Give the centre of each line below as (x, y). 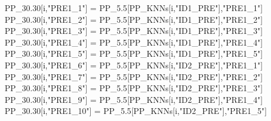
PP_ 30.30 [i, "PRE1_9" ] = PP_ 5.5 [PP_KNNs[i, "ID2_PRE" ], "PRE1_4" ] (134, 99)
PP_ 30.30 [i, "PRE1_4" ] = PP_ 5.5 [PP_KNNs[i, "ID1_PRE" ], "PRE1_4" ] (134, 42)
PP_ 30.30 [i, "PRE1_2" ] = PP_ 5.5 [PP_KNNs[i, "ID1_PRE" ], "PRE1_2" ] (134, 19)
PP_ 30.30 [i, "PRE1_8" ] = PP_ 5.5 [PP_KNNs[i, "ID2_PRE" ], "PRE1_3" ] (134, 88)
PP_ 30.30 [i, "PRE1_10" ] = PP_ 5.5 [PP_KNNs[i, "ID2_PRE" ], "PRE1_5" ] (136, 111)
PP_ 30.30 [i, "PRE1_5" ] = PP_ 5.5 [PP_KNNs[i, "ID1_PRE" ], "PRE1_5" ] (134, 53)
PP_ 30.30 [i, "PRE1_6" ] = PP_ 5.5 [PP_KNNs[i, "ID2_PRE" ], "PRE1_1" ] (134, 65)
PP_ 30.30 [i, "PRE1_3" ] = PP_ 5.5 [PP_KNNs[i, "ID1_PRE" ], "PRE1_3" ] (134, 31)
